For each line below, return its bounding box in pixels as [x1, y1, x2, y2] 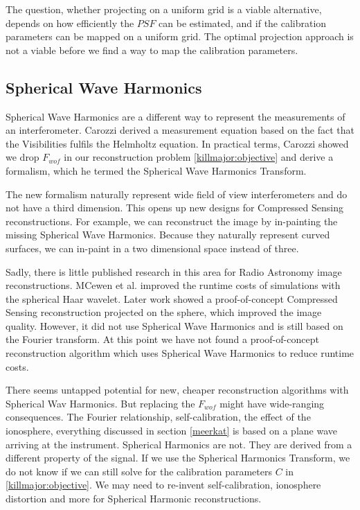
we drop [6, 150, 39, 164]
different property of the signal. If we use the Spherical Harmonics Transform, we [6, 450, 350, 465]
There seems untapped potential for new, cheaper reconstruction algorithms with [6, 382, 349, 397]
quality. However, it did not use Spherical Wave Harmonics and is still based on [6, 318, 343, 333]
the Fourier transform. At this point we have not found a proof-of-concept [6, 332, 319, 346]
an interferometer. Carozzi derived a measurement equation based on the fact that [6, 123, 354, 137]
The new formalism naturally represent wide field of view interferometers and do [6, 186, 348, 201]
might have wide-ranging [219, 396, 325, 410]
